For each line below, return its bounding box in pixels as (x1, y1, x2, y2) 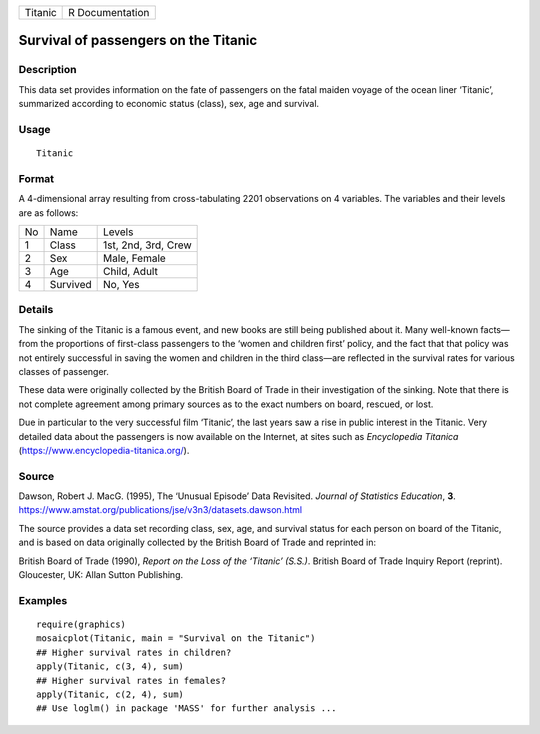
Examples (18, 593, 68, 607)
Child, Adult (103, 265, 159, 279)
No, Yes (103, 278, 140, 292)
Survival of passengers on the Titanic (18, 32, 258, 49)
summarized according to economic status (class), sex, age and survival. (18, 98, 320, 110)
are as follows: (18, 206, 79, 219)
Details (18, 303, 54, 317)
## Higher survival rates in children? (36, 646, 232, 658)
